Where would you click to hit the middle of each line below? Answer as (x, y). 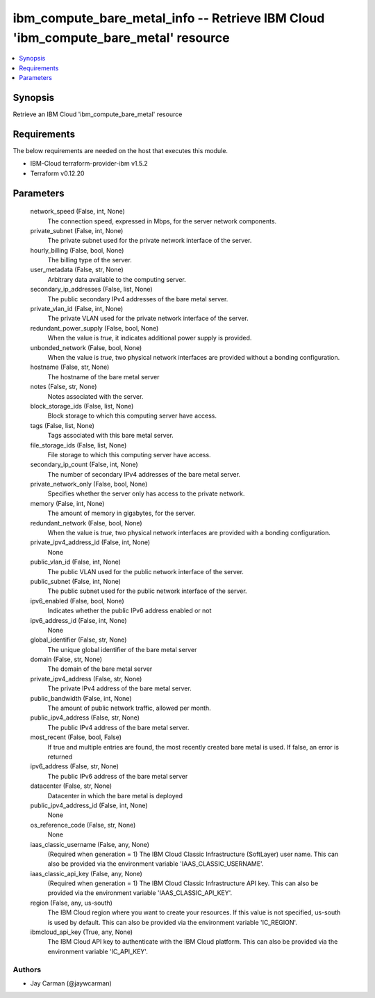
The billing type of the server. (90, 260)
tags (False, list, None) (62, 425)
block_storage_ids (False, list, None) (82, 406)
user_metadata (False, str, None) (77, 270)
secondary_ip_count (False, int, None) (84, 465)
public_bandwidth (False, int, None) (81, 698)
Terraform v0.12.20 (57, 173)
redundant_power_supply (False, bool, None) (94, 328)
